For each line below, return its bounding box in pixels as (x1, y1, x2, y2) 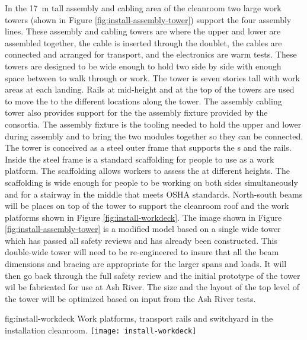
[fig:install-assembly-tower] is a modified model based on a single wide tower (5, 223, 281, 235)
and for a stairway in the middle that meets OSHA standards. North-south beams (5, 188, 303, 200)
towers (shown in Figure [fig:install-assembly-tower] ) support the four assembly (5, 13, 292, 26)
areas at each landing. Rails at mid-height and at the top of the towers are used (5, 83, 295, 96)
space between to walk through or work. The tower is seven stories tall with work (5, 71, 300, 84)
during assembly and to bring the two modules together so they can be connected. (5, 129, 303, 142)
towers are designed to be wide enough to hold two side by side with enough (5, 59, 282, 72)
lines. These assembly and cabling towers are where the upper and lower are (5, 25, 281, 37)
